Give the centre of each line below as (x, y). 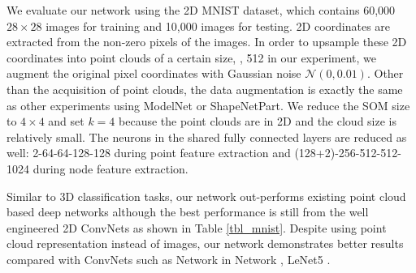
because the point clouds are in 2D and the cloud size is (258, 121)
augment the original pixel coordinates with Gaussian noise (154, 73)
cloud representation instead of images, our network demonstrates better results (205, 243)
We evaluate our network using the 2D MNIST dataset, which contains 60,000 (201, 10)
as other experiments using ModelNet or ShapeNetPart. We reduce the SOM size (208, 105)
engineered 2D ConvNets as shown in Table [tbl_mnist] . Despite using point (197, 227)
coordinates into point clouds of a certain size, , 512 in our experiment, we (191, 57)
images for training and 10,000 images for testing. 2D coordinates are (218, 26)
